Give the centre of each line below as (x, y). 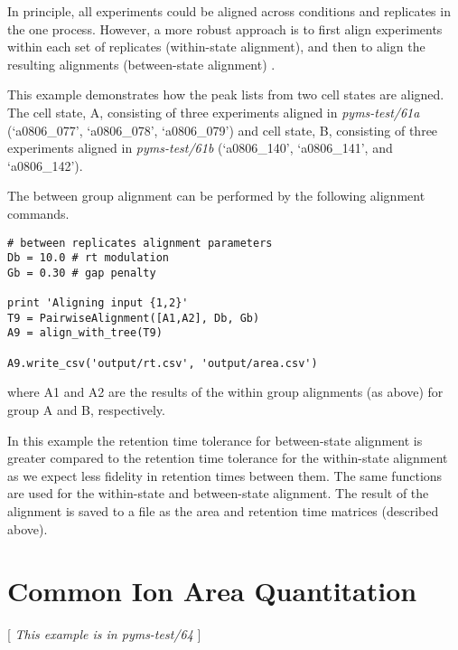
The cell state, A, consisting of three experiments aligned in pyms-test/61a (214, 112)
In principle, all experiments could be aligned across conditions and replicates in (229, 11)
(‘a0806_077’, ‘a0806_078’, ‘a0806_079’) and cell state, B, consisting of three (223, 130)
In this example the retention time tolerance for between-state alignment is (215, 440)
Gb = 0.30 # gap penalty (82, 273)
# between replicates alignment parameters (140, 243)
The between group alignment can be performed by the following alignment (216, 196)
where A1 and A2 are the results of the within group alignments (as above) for (225, 392)
